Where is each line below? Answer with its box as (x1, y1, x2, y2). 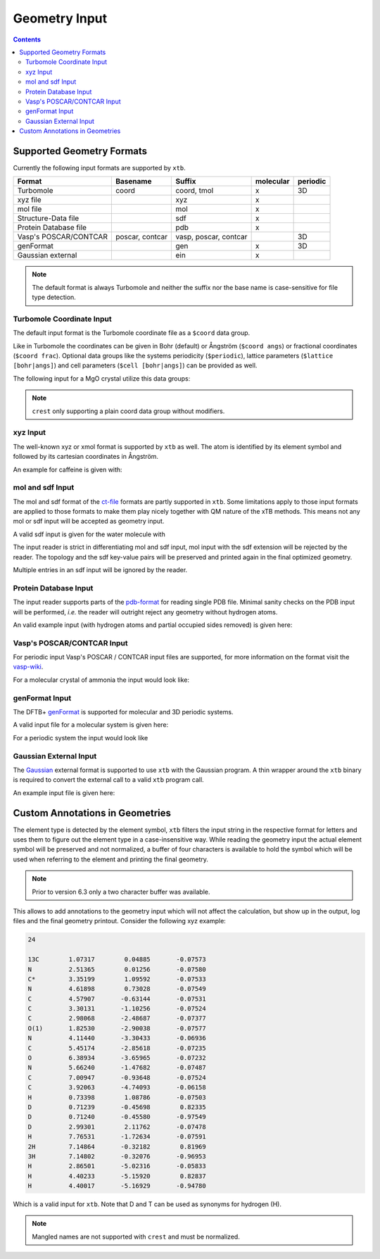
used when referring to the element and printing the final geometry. (13, 855, 209, 863)
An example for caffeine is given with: (13, 465, 122, 474)
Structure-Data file (17, 213, 80, 223)
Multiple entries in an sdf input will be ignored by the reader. (13, 566, 188, 574)
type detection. (32, 293, 77, 302)
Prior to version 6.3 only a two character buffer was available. (32, 887, 210, 896)
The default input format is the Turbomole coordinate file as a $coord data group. (13, 329, 251, 337)
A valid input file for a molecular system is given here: (13, 721, 169, 729)
